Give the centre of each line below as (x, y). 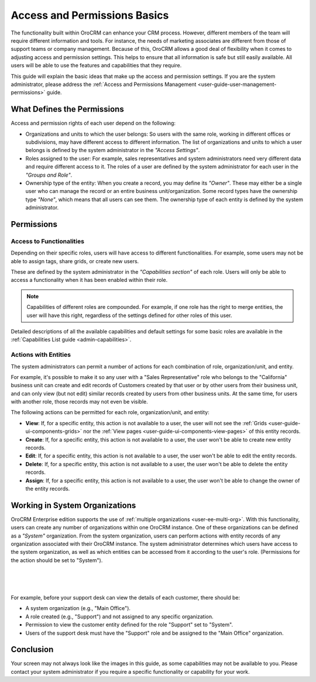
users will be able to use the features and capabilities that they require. (96, 66)
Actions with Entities (41, 355)
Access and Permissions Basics (90, 15)
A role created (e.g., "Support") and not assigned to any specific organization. (119, 616)
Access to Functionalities (48, 241)
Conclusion (32, 650)
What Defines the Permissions (67, 109)
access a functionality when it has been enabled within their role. (89, 280)
